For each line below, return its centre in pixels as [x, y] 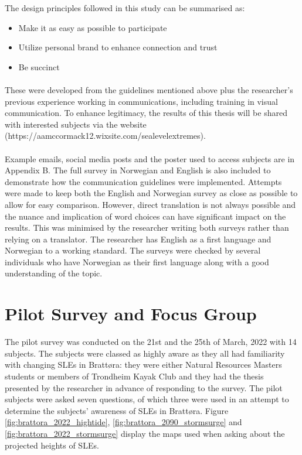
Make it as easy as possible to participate [93, 27]
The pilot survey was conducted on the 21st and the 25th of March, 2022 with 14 [151, 342]
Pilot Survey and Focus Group [131, 314]
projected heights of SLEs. [52, 445]
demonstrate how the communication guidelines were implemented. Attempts [143, 181]
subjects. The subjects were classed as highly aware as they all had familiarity [145, 353]
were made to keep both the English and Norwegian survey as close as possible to [151, 193]
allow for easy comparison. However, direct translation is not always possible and [150, 204]
